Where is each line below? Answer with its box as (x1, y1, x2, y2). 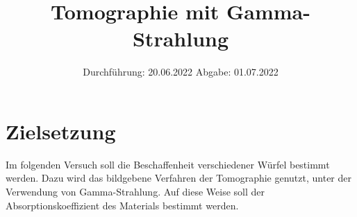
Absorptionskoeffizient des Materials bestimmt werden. (6, 198, 239, 212)
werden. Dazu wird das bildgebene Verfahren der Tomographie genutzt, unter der (6, 171, 352, 185)
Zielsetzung (6, 116, 116, 145)
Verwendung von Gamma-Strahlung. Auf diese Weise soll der (6, 184, 265, 199)
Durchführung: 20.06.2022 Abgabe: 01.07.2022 (83, 64, 279, 79)
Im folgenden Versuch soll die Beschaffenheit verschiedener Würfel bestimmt (6, 157, 330, 171)
